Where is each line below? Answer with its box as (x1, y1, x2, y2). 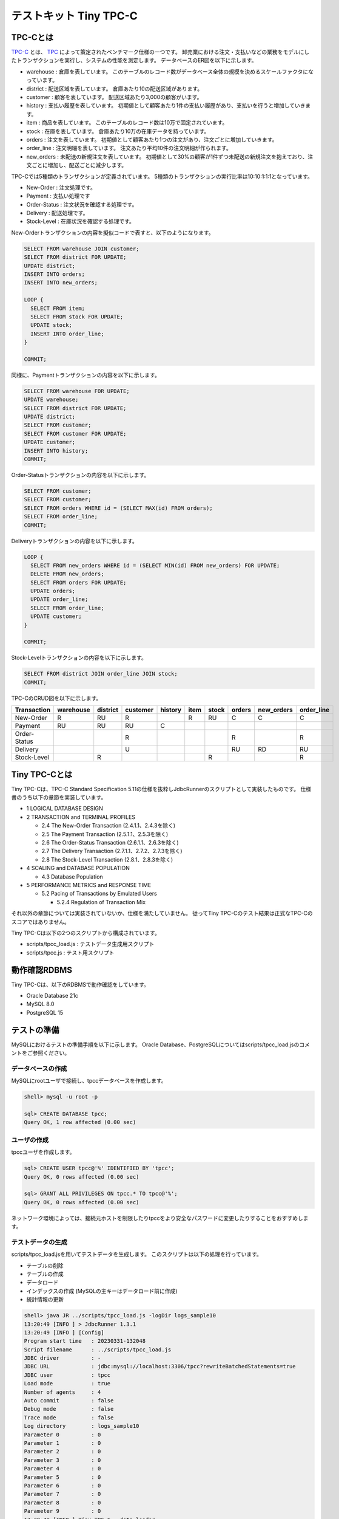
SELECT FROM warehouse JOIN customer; (24, 245, 139, 252)
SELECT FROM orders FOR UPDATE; (30, 579, 127, 586)
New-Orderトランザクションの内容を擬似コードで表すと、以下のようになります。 (11, 228, 215, 236)
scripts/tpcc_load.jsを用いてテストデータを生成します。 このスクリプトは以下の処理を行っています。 (11, 1250, 262, 1258)
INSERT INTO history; (24, 447, 89, 454)
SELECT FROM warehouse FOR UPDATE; (24, 388, 130, 394)
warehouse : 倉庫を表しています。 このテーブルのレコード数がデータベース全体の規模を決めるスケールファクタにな (26, 67, 314, 75)
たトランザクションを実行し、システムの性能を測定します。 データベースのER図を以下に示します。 (11, 57, 257, 64)
